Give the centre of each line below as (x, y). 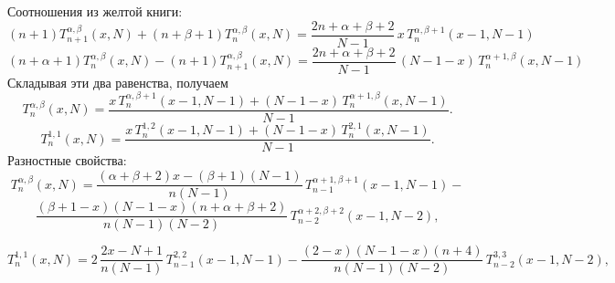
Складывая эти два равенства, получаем (118, 82)
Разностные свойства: (67, 160)
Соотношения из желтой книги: (95, 11)
